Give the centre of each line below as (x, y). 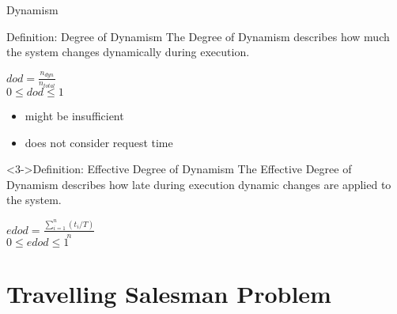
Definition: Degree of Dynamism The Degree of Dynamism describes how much (198, 36)
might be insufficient (74, 115)
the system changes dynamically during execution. (128, 52)
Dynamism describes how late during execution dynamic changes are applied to (199, 184)
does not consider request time (99, 142)
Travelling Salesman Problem (169, 293)
